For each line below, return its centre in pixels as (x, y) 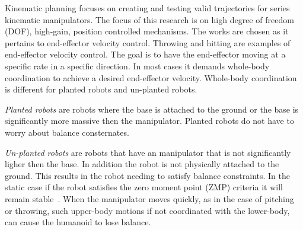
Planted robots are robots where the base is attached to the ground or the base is (152, 109)
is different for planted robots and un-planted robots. (101, 89)
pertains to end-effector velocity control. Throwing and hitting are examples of (148, 42)
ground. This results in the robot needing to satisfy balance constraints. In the (147, 175)
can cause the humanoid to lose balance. (78, 222)
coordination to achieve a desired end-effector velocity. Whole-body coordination (151, 77)
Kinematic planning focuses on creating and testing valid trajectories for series (147, 8)
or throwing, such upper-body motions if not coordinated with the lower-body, (147, 210)
